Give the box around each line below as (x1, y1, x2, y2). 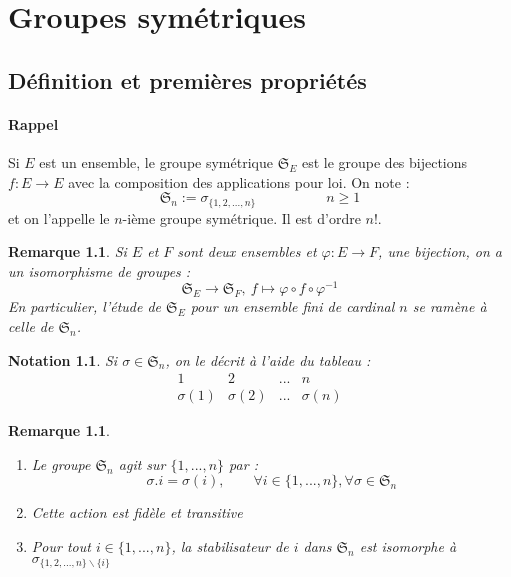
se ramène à (412, 296, 487, 317)
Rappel (8, 113, 59, 134)
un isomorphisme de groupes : (8, 260, 191, 281)
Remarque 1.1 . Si (8, 241, 127, 262)
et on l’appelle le (8, 207, 110, 228)
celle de (8, 316, 54, 337)
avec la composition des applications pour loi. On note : (68, 171, 410, 192)
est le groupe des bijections (301, 151, 468, 172)
